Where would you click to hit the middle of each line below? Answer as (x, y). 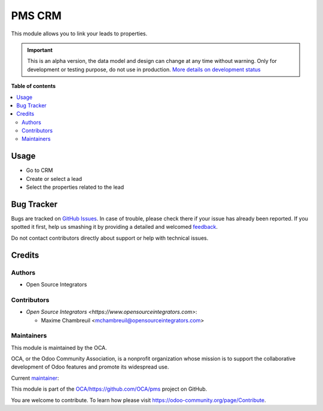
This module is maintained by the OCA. (59, 347)
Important (40, 50)
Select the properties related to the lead (75, 187)
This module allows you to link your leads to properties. (79, 34)
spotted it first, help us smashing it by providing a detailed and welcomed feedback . (115, 227)
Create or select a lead (54, 179)
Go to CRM (39, 170)
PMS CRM (36, 16)
